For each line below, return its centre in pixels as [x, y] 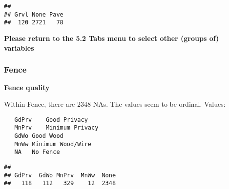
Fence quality [27, 87]
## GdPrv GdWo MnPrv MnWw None [60, 175]
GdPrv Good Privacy [51, 120]
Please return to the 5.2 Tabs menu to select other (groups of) [112, 38]
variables [19, 47]
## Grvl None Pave [34, 14]
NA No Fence [37, 152]
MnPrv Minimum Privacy [56, 128]
